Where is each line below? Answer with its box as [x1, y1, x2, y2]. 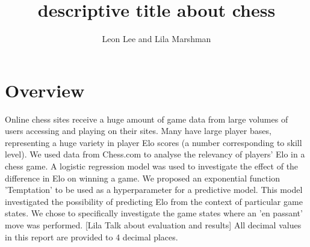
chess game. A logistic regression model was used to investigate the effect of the [5, 160, 299, 172]
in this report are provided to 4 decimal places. [5, 230, 178, 243]
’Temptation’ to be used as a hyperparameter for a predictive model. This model [5, 183, 303, 196]
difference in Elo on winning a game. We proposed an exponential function [5, 171, 280, 184]
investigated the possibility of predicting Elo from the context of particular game [5, 195, 303, 207]
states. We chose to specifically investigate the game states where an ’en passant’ [5, 207, 303, 219]
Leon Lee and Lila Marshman [102, 32, 211, 45]
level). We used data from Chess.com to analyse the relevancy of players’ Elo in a [5, 148, 305, 160]
